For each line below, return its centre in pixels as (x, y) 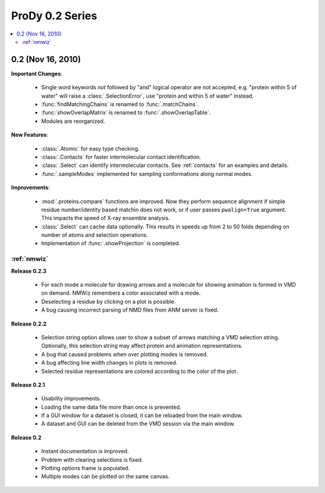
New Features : (29, 135)
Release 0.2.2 (29, 324)
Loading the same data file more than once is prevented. (111, 407)
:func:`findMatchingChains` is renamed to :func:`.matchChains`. (120, 104)
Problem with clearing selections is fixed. (92, 460)
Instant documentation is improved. (85, 451)
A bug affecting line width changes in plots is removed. (109, 363)
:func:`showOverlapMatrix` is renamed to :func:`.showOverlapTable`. (126, 113)
